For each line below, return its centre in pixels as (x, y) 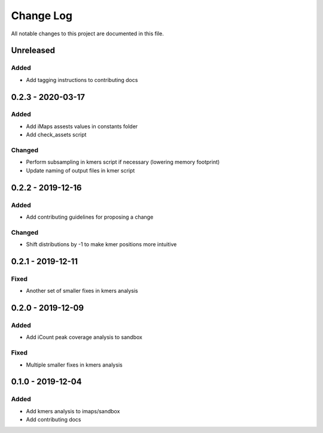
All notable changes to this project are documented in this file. (87, 34)
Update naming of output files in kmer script (80, 170)
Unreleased (33, 51)
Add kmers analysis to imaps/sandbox (73, 411)
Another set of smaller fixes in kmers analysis (82, 291)
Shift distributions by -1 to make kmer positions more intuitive (101, 244)
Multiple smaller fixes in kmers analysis (74, 365)
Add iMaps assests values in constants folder (82, 126)
